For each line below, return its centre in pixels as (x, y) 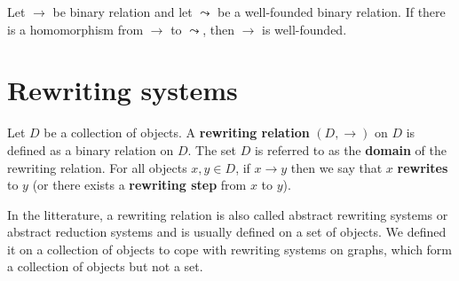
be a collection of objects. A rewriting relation (177, 133)
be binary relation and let (123, 12)
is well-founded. (305, 29)
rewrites (423, 167)
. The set (212, 149)
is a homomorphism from (75, 29)
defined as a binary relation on (91, 149)
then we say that (336, 167)
